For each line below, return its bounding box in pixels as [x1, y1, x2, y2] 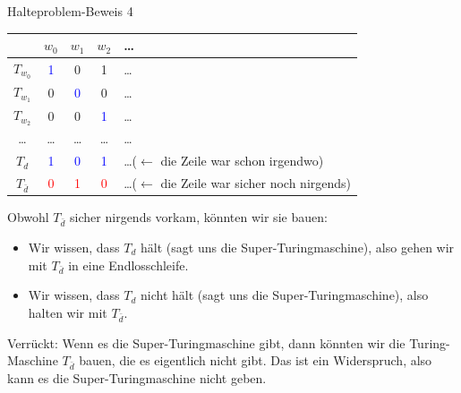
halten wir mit [28, 303, 107, 321]
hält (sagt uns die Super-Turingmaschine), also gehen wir [141, 237, 455, 256]
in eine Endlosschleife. [68, 255, 189, 274]
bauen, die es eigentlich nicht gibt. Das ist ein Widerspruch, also [79, 351, 432, 370]
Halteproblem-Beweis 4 [7, 2, 133, 20]
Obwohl [7, 208, 49, 226]
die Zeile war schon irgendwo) [160, 151, 324, 170]
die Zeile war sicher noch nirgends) [160, 174, 352, 192]
